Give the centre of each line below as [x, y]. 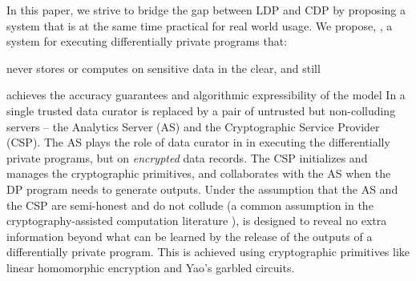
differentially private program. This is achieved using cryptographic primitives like [208, 252]
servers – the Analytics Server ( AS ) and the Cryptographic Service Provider [193, 126]
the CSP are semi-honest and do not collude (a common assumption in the [190, 205]
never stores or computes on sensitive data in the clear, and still [164, 68]
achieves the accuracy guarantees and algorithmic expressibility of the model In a [206, 95]
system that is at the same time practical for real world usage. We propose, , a [200, 25]
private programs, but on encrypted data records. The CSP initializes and [187, 157]
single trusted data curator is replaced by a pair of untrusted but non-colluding [201, 110]
